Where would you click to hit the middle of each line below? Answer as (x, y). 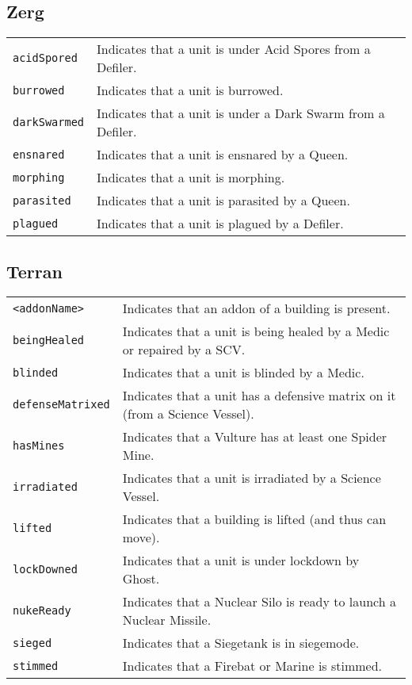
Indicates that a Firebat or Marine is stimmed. (252, 666)
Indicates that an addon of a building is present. (256, 308)
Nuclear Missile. (167, 620)
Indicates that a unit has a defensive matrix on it (259, 396)
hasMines (39, 446)
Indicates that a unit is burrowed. (190, 90)
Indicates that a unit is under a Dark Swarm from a (241, 113)
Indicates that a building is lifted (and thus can (254, 519)
